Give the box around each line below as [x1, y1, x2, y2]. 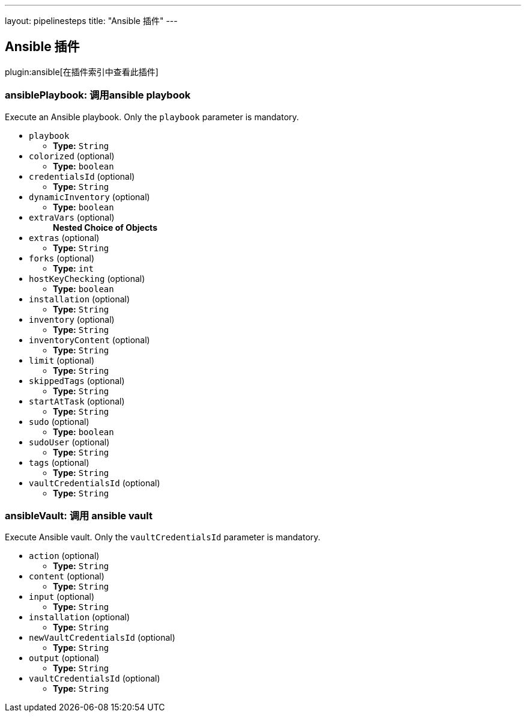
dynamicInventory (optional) [29, 191, 150, 202]
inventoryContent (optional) [29, 334, 150, 345]
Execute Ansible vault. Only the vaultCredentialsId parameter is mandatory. [5, 532, 321, 543]
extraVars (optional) [29, 212, 115, 222]
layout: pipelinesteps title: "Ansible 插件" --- [5, 16, 178, 26]
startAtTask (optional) [29, 395, 125, 406]
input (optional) [29, 591, 95, 602]
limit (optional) [29, 355, 95, 365]
